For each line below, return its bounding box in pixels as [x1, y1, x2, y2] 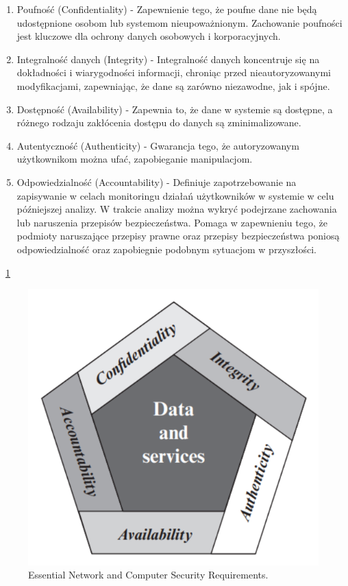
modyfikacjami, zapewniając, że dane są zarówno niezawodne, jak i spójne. [16, 78, 330, 93]
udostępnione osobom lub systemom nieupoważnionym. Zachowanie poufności [16, 15, 343, 30]
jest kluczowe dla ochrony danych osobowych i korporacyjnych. [16, 29, 281, 43]
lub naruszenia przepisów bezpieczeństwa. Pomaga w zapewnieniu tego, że [16, 215, 327, 229]
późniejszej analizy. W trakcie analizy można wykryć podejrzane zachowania [16, 202, 337, 216]
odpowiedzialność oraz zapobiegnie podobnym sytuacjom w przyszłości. [16, 242, 316, 256]
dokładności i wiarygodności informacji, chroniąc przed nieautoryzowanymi [16, 65, 331, 80]
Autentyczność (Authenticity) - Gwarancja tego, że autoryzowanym [16, 138, 299, 152]
